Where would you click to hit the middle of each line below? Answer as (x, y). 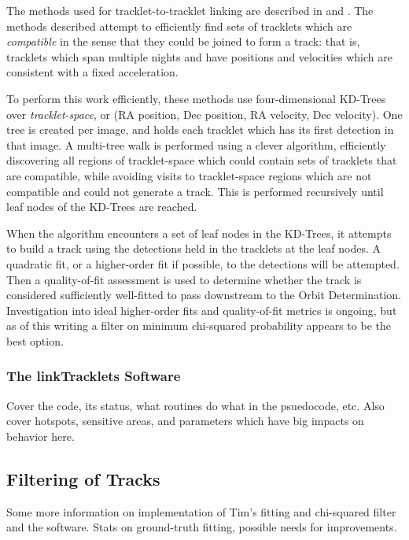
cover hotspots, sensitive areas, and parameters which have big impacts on (185, 421)
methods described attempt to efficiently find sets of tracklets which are (179, 26)
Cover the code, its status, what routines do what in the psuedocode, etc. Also (195, 405)
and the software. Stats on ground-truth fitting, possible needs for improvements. (202, 527)
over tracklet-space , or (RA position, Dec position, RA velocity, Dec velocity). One (204, 114)
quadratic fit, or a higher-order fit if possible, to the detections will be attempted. (203, 263)
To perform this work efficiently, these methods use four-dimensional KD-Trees (196, 98)
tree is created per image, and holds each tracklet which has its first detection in (200, 129)
